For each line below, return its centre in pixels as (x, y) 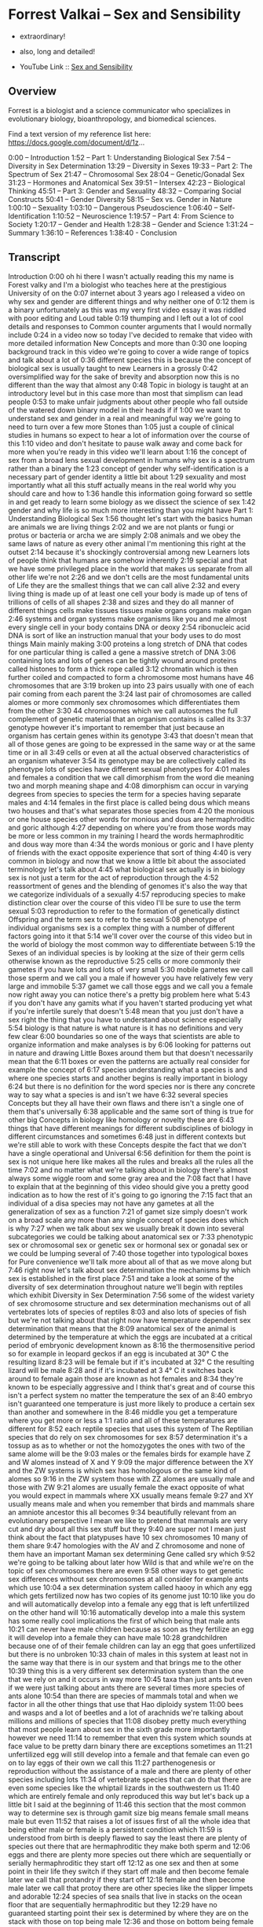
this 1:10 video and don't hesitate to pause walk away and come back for (126, 443)
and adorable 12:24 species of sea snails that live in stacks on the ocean (125, 1896)
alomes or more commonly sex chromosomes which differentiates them (124, 702)
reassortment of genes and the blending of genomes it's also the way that (128, 886)
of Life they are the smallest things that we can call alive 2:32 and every (124, 585)
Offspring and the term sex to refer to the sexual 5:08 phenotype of (117, 919)
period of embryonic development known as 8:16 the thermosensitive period (131, 1345)
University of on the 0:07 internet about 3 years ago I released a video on (127, 293)
